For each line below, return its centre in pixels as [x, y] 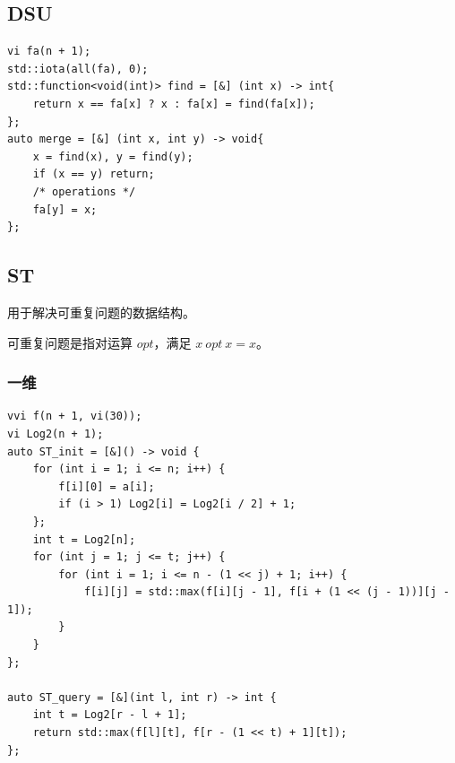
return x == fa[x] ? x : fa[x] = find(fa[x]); [174, 104]
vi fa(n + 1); [49, 52]
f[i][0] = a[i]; [107, 486]
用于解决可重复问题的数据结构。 [101, 312]
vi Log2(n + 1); [56, 434]
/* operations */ [84, 191]
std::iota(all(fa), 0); [78, 69]
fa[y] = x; [65, 209]
